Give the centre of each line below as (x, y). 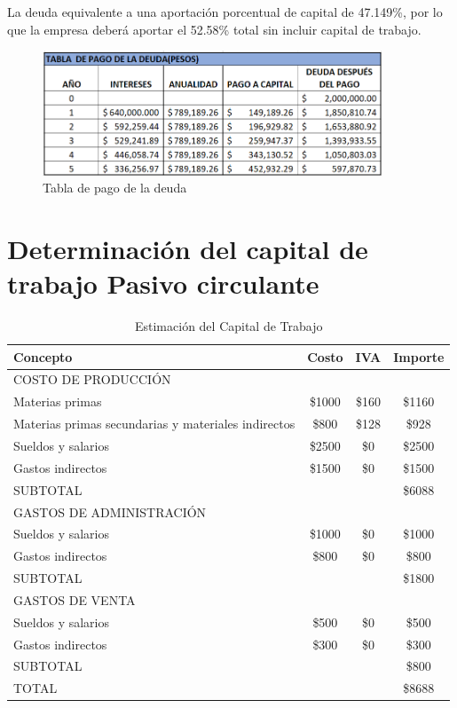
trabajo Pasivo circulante (163, 283)
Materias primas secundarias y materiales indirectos (154, 424)
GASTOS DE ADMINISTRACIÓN (110, 511)
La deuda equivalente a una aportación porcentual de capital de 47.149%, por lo (225, 12)
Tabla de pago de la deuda (115, 188)
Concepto (43, 356)
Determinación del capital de (188, 248)
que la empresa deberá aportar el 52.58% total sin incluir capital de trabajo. (214, 29)
